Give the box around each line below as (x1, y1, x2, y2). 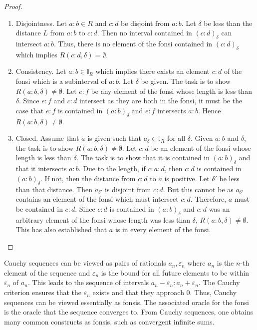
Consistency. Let (15, 66, 66, 76)
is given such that (87, 133, 142, 143)
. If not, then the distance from (40, 173, 136, 183)
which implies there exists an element (95, 66, 210, 76)
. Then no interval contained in (97, 27, 192, 38)
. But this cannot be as (163, 184, 234, 194)
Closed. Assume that (15, 133, 79, 143)
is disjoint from (105, 184, 151, 194)
